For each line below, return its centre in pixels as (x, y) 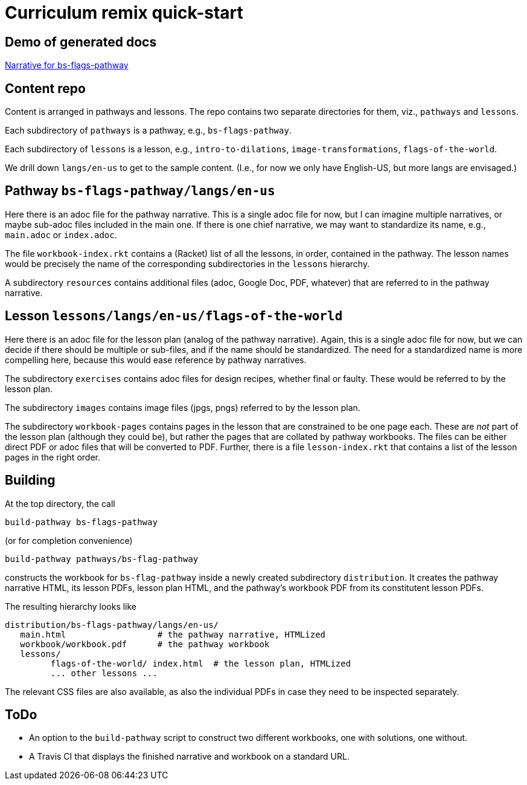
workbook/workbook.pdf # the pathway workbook (145, 644)
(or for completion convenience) (69, 540)
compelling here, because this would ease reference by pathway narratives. (156, 360)
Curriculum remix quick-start (124, 13)
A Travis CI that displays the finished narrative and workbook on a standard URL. (189, 757)
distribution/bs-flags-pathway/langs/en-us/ (112, 625)
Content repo (45, 88)
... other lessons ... (104, 673)
